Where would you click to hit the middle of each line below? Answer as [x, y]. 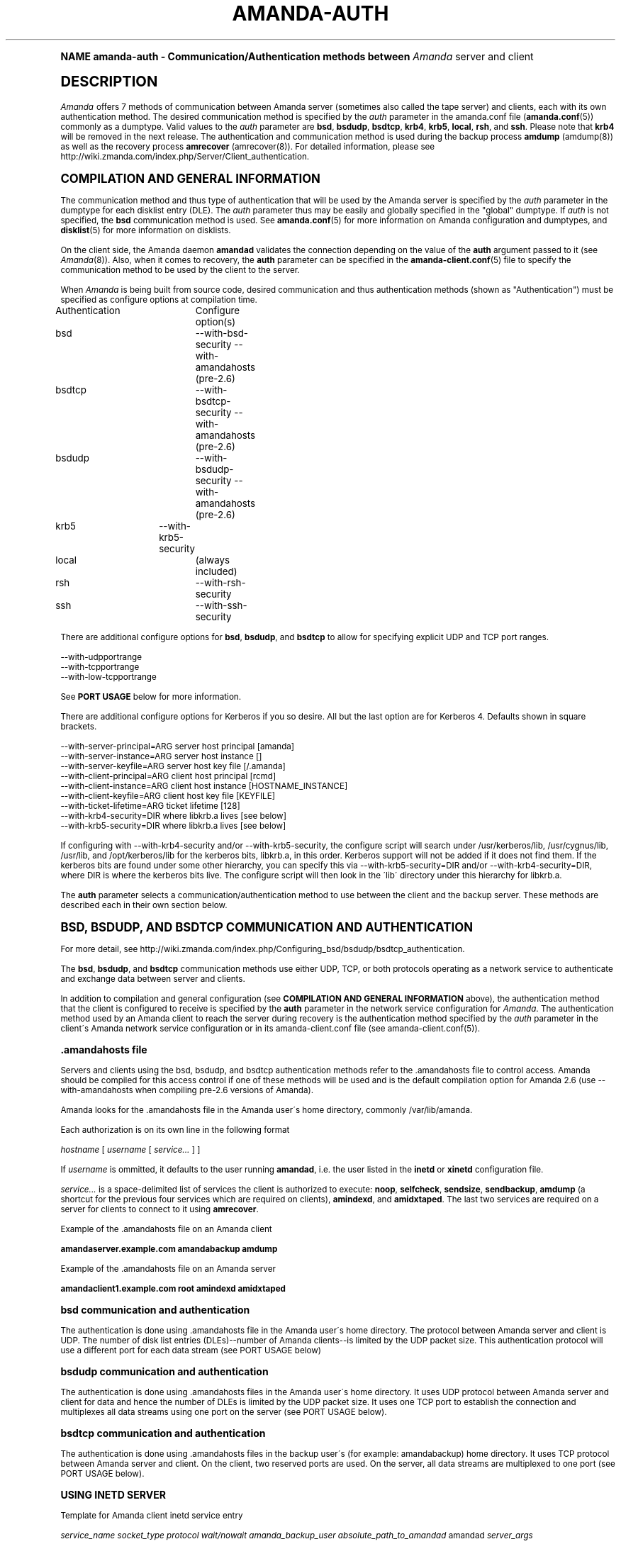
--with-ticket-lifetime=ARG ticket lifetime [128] [150, 806]
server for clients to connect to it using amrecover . [160, 1209]
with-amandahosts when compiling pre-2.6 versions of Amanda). [187, 1090]
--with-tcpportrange [100, 667]
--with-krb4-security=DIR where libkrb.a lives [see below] [173, 816]
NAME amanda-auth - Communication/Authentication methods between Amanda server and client [297, 56]
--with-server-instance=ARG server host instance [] [161, 756]
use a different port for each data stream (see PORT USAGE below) [191, 1350]
